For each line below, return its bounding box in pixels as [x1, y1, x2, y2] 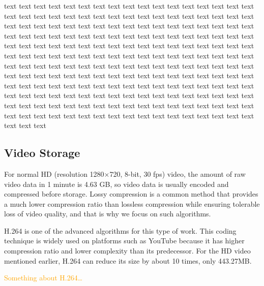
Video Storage [4, 145, 80, 161]
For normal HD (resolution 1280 [4, 168, 104, 179]
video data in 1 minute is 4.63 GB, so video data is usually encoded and [4, 178, 229, 189]
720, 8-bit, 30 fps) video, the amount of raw [109, 168, 246, 179]
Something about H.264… [4, 272, 83, 283]
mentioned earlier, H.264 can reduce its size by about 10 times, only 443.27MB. [4, 255, 252, 266]
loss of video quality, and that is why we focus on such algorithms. [4, 208, 211, 219]
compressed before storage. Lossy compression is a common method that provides [4, 188, 258, 199]
